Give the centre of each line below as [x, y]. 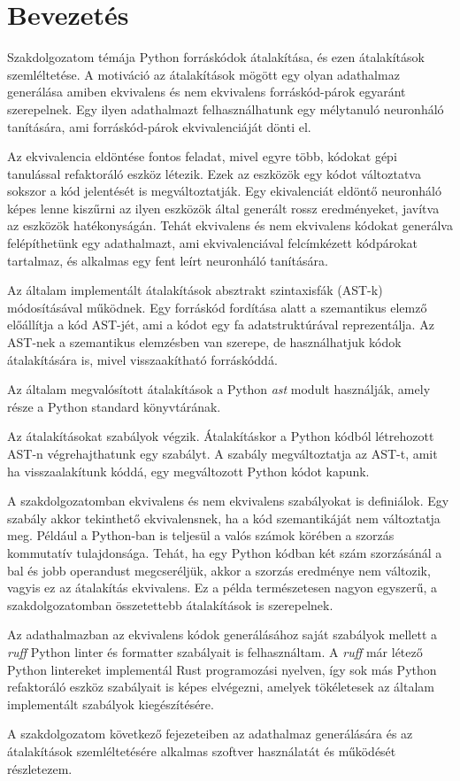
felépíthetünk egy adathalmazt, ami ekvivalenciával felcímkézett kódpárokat [212, 243]
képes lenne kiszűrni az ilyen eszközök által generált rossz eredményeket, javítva [223, 208]
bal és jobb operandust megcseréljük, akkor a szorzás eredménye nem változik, [219, 570]
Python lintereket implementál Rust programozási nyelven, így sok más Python [222, 669]
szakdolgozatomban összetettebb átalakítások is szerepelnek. [170, 604]
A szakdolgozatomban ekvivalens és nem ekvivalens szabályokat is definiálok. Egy [228, 501]
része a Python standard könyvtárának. [114, 406]
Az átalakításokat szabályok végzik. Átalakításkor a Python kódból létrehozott [221, 436]
